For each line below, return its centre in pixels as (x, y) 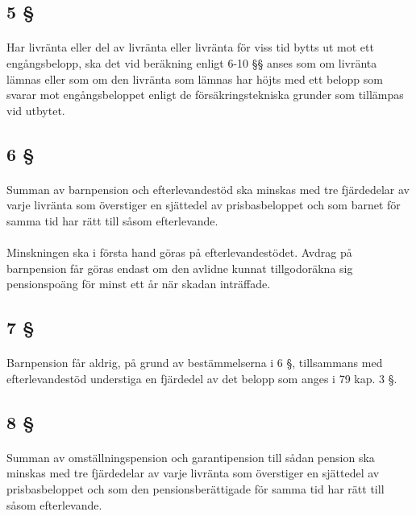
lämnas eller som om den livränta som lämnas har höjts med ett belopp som (195, 78)
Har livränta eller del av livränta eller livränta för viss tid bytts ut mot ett (190, 47)
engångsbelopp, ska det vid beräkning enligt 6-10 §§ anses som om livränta (192, 62)
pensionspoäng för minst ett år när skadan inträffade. (139, 284)
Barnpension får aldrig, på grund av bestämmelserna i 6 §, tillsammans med (195, 363)
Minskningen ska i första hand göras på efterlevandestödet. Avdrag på (179, 252)
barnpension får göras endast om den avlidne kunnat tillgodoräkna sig (180, 268)
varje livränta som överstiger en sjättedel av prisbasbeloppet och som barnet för (204, 205)
